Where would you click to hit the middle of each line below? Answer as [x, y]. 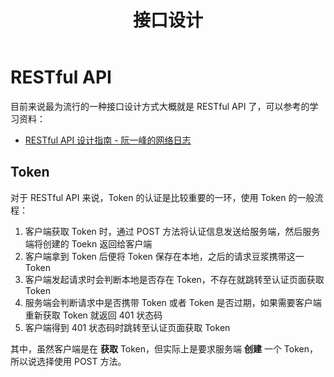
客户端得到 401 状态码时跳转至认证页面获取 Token [127, 327]
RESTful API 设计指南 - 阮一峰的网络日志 [108, 140]
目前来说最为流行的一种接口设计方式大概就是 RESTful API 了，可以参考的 [160, 106]
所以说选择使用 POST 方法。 [68, 361]
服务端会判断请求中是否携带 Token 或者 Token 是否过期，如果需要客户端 [173, 302]
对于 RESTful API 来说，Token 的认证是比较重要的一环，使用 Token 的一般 [162, 197]
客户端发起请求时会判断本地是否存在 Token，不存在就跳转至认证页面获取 [174, 279]
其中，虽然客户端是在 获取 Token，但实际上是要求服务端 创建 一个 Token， [164, 348]
